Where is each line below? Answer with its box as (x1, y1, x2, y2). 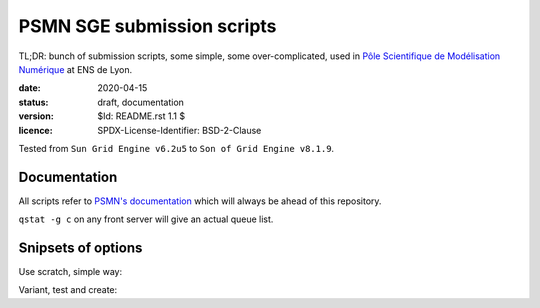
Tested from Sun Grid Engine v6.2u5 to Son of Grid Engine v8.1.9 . (18, 142, 335, 154)
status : (18, 96, 49, 108)
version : (18, 110, 54, 122)
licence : (18, 124, 54, 136)
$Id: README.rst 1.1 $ (97, 110, 185, 122)
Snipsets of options (18, 240, 143, 256)
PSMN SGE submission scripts (18, 15, 277, 37)
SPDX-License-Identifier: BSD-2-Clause (97, 124, 262, 136)
